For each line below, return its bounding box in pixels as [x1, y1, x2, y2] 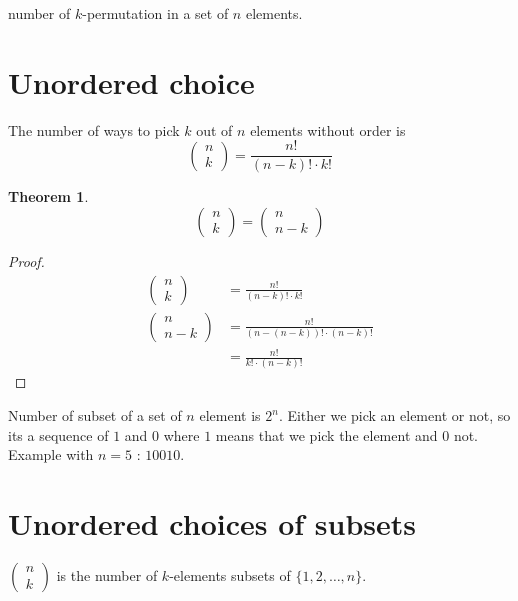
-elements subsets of [169, 564, 291, 585]
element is [199, 405, 261, 426]
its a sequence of [8, 424, 109, 445]
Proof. [8, 250, 45, 271]
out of [196, 119, 233, 140]
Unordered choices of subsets [8, 503, 417, 544]
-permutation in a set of [82, 3, 229, 23]
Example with [8, 444, 94, 465]
